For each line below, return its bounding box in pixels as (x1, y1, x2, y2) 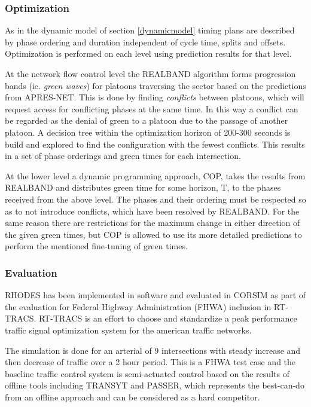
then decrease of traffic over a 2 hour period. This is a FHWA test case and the (5, 356, 296, 368)
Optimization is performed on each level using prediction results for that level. (5, 47, 292, 60)
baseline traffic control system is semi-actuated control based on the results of (5, 367, 289, 380)
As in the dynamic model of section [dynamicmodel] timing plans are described (5, 24, 295, 36)
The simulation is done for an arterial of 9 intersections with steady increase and (5, 344, 301, 356)
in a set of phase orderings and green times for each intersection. (5, 149, 241, 162)
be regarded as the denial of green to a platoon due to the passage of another (5, 114, 288, 127)
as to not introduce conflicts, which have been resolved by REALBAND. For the (5, 204, 300, 217)
